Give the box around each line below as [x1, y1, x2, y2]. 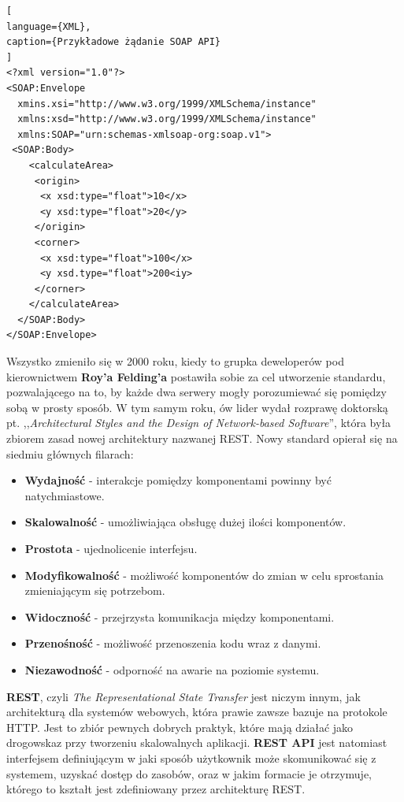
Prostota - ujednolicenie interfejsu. [24, 540, 198, 556]
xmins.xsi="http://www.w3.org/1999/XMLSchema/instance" [17, 98, 317, 110]
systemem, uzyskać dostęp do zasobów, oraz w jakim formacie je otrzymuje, [6, 765, 372, 782]
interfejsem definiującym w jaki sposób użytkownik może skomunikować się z [6, 749, 376, 766]
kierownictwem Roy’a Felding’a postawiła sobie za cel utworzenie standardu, [6, 368, 386, 384]
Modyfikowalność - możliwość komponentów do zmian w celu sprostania [24, 566, 384, 583]
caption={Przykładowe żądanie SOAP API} [6, 36, 221, 48]
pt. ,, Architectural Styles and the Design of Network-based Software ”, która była [6, 414, 391, 431]
